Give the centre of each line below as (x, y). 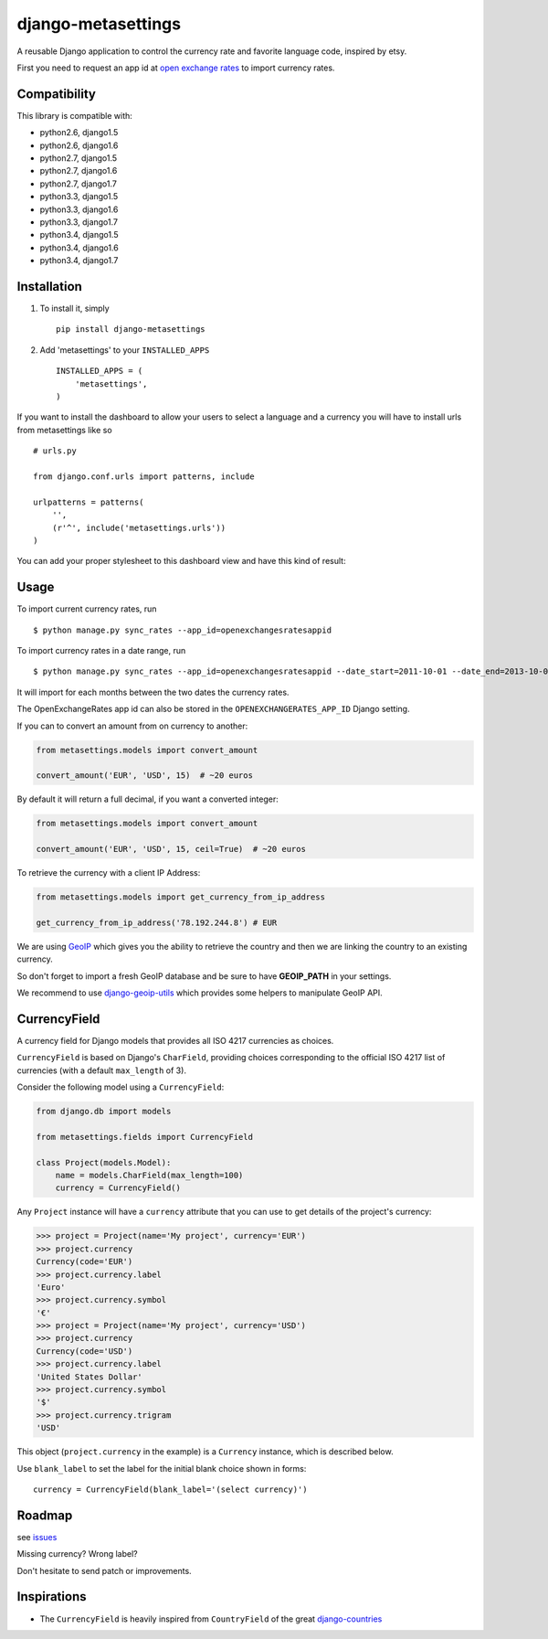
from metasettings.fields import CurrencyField (144, 1137)
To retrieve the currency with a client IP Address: (109, 873)
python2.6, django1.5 (79, 133)
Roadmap (45, 1515)
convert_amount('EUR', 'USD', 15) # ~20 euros (144, 776)
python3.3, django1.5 (79, 197)
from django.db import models (104, 1112)
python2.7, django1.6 (79, 171)
